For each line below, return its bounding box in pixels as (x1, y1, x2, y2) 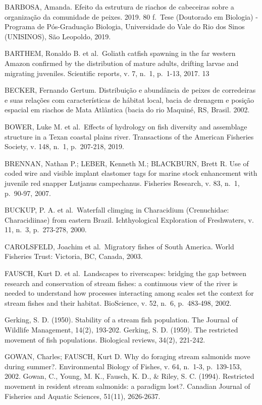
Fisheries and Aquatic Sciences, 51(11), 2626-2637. (5, 390, 161, 401)
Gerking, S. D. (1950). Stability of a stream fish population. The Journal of (5, 314, 238, 325)
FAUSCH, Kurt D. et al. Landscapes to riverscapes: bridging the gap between (5, 268, 246, 279)
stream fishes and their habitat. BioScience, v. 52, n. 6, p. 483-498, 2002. (5, 297, 232, 308)
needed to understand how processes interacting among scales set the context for (5, 288, 254, 298)
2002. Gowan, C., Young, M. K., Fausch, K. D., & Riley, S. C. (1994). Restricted (5, 371, 254, 381)
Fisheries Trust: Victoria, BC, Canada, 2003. (5, 251, 143, 261)
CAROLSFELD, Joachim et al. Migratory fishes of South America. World (5, 241, 234, 251)
